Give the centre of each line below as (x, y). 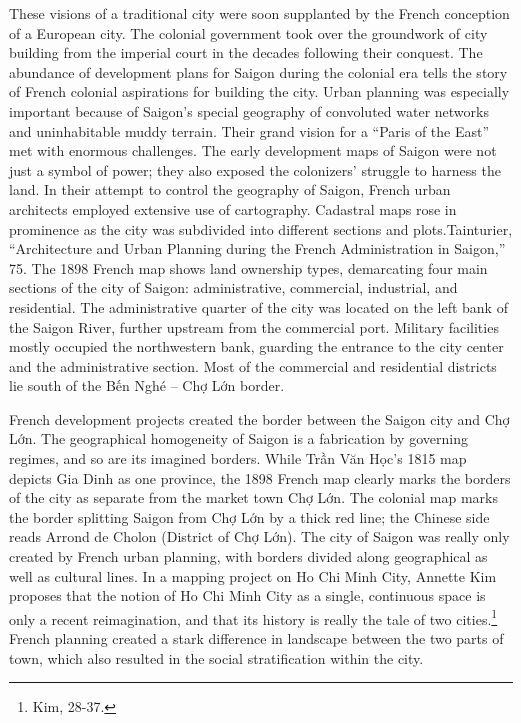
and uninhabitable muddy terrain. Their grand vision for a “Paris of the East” (249, 130)
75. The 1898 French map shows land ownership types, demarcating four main (248, 267)
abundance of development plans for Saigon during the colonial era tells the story (258, 71)
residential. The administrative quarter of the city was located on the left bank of (258, 306)
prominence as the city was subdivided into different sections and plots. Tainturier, (261, 228)
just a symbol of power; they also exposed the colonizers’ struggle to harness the (255, 169)
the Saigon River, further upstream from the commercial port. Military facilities (254, 326)
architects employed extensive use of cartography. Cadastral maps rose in (233, 208)
